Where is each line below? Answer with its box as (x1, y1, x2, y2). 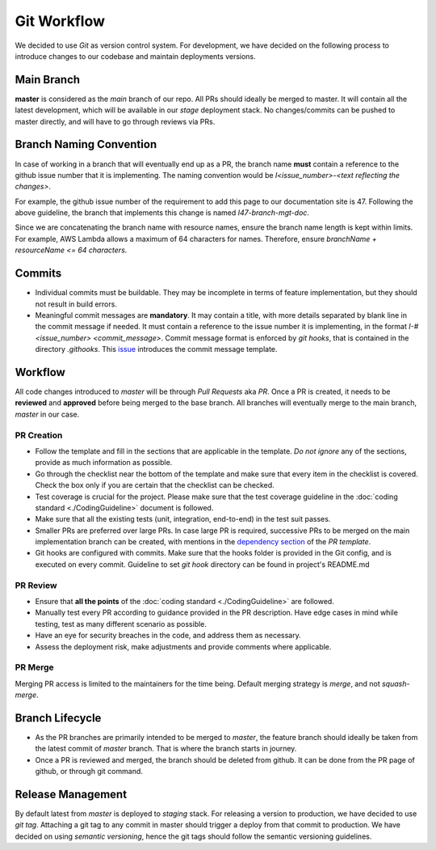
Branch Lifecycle (15, 711, 102, 725)
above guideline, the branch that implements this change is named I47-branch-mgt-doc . (15, 208, 310, 218)
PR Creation (15, 429, 63, 441)
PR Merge (15, 662, 54, 673)
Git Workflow (15, 12, 105, 30)
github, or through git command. (35, 767, 143, 776)
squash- (381, 679, 410, 688)
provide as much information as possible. (35, 458, 173, 467)
